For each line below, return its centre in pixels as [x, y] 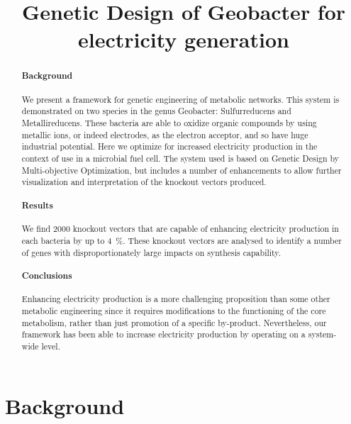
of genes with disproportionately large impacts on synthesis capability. [151, 252]
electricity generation [184, 39]
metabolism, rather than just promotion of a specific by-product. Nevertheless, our [174, 322]
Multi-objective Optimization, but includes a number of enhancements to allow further [182, 170]
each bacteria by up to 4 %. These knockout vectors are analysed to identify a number [182, 240]
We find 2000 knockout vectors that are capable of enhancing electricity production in [180, 229]
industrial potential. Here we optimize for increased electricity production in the [169, 146]
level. [51, 346]
